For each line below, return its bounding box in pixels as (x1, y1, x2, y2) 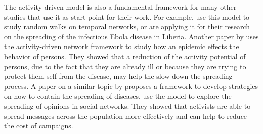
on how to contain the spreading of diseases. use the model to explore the (4, 91, 232, 101)
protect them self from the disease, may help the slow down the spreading (4, 71, 233, 81)
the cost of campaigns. (4, 120, 73, 131)
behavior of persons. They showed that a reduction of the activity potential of (4, 51, 246, 61)
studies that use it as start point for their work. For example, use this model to (4, 11, 250, 22)
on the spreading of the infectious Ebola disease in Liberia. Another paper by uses (4, 31, 259, 41)
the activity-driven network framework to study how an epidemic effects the (4, 41, 239, 52)
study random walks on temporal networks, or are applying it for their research (4, 21, 250, 32)
